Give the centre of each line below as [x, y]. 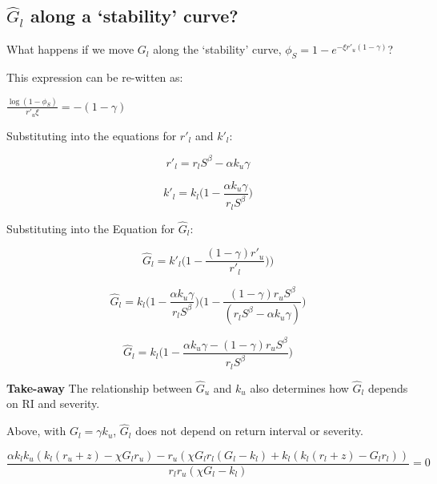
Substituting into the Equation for [90, 228]
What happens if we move [70, 49]
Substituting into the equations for [92, 135]
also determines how [299, 387]
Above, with [36, 431]
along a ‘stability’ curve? [134, 16]
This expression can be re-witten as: [95, 77]
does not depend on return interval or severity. [249, 431]
